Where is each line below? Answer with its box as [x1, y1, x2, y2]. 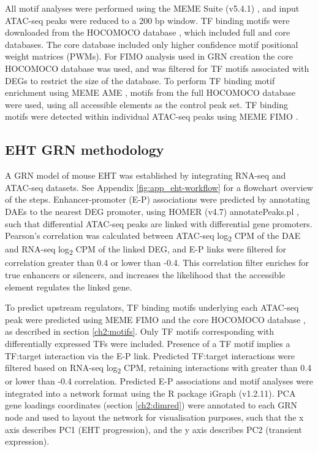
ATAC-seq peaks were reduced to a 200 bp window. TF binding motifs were [5, 14, 290, 26]
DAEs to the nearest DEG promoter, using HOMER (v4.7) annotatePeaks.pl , [5, 205, 299, 217]
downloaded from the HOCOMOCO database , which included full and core [5, 26, 290, 39]
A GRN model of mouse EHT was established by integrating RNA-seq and [5, 169, 286, 182]
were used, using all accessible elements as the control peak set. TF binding [5, 98, 288, 111]
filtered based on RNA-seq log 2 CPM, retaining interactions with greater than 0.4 [5, 361, 312, 375]
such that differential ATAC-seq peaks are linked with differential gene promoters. [5, 217, 312, 230]
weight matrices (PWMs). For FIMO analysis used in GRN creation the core [5, 50, 293, 63]
